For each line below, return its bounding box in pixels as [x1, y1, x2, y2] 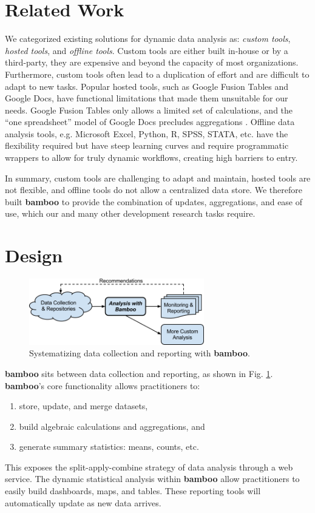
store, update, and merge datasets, [19, 399, 148, 412]
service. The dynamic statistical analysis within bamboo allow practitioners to [5, 472, 300, 485]
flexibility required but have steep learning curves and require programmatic [5, 139, 289, 152]
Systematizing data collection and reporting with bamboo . [29, 347, 250, 359]
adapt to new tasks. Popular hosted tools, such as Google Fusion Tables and [5, 80, 289, 92]
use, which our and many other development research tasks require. [5, 207, 256, 220]
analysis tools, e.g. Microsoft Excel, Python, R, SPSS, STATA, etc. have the [5, 127, 288, 140]
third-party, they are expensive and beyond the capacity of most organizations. [5, 56, 299, 69]
